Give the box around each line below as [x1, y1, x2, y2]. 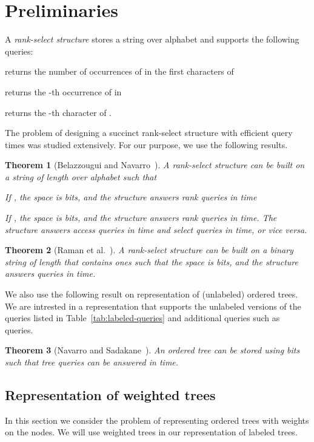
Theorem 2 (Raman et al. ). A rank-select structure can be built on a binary [5, 243, 293, 256]
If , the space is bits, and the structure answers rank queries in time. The [5, 211, 277, 224]
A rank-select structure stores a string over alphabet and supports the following [5, 33, 299, 46]
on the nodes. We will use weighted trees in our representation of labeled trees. [5, 426, 298, 438]
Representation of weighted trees [5, 385, 216, 404]
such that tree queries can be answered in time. [5, 356, 179, 368]
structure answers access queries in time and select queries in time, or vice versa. [5, 223, 307, 236]
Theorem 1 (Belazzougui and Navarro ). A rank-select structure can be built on [5, 158, 305, 171]
